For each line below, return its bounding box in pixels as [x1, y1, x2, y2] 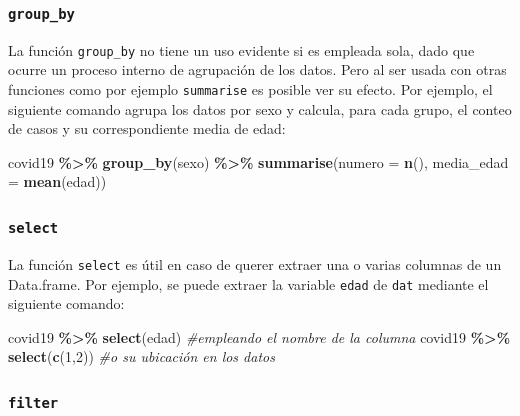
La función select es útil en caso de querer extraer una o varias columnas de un [8, 253, 502, 274]
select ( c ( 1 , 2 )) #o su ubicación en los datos [8, 346, 275, 367]
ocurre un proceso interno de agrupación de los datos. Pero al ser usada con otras [8, 59, 507, 80]
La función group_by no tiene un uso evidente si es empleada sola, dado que [8, 39, 475, 60]
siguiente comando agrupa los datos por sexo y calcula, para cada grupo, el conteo [8, 98, 512, 119]
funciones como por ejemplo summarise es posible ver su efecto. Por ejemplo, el [8, 79, 493, 100]
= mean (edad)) [8, 171, 107, 192]
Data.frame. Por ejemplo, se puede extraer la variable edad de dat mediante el [8, 273, 489, 294]
